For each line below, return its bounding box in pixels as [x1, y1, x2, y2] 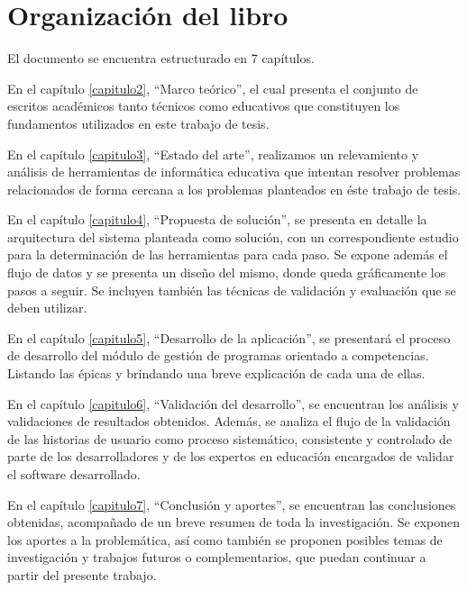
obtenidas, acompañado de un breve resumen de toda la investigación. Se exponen [7, 513, 460, 531]
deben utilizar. [7, 298, 87, 317]
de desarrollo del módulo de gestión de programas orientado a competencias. [7, 346, 429, 365]
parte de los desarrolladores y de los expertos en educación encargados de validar [7, 447, 454, 466]
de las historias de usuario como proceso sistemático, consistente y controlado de [7, 429, 453, 448]
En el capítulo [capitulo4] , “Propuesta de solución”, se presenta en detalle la [7, 210, 427, 229]
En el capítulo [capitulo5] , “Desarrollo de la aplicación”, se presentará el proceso [7, 328, 451, 347]
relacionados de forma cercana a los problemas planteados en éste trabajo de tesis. [7, 179, 462, 198]
